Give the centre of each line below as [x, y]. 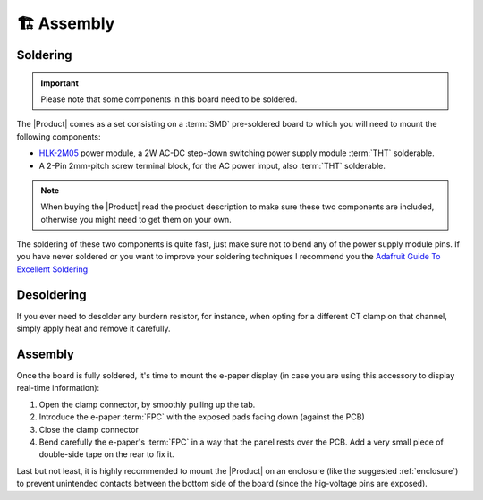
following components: [59, 136]
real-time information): [58, 388]
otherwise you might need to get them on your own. [136, 219]
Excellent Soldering [52, 269]
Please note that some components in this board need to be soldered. [169, 99]
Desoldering [51, 295]
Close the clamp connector [89, 429]
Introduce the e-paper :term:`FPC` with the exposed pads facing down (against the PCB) [202, 417]
